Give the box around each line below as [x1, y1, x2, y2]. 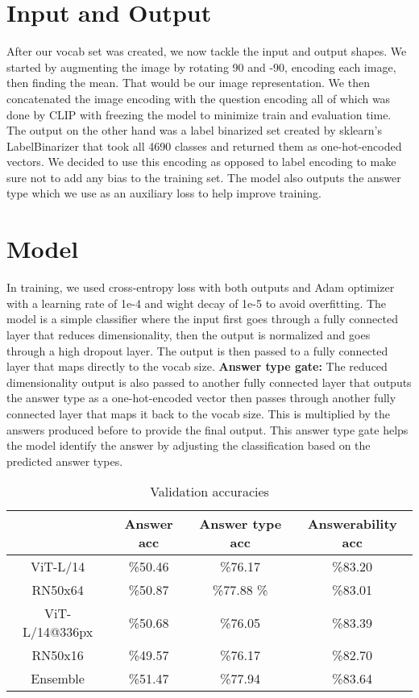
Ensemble [31, 669, 85, 688]
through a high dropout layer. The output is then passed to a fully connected [6, 342, 388, 359]
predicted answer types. [6, 452, 123, 469]
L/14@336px [22, 622, 93, 642]
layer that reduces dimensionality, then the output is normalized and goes [6, 326, 371, 343]
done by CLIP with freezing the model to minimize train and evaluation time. [6, 106, 392, 123]
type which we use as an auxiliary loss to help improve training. [6, 185, 322, 202]
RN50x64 [31, 580, 84, 600]
